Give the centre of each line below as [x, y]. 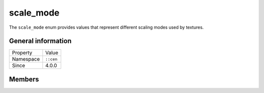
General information [40, 41]
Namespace [26, 59]
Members [24, 79]
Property [22, 53]
